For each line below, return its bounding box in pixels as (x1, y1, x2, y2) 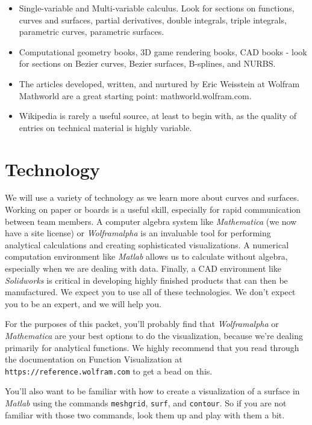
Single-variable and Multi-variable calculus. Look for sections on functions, (19, 2, 295, 14)
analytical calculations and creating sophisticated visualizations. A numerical (5, 238, 289, 251)
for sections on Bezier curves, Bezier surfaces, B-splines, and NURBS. (19, 57, 276, 70)
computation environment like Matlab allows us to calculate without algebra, (5, 250, 288, 263)
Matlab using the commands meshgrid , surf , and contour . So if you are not (5, 397, 287, 409)
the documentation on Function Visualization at (5, 353, 183, 365)
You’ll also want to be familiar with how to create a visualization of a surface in (5, 385, 300, 397)
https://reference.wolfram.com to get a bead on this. (5, 364, 213, 377)
